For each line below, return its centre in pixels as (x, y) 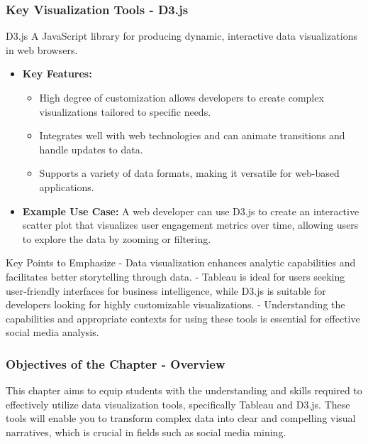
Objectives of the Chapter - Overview (116, 363)
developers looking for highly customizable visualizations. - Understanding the (175, 304)
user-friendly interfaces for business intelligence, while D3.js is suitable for (166, 290)
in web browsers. (42, 49)
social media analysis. (52, 332)
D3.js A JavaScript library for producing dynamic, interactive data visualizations (182, 36)
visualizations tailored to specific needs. (125, 111)
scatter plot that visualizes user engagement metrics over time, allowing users (190, 225)
